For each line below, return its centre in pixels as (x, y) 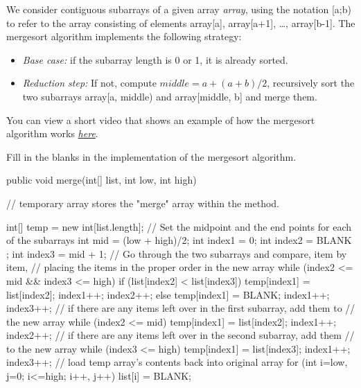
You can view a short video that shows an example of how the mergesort (161, 120)
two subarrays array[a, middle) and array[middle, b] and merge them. (170, 96)
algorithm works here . (52, 133)
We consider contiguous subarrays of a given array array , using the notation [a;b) (179, 9)
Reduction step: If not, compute (89, 83)
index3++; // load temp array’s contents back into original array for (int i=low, (177, 362)
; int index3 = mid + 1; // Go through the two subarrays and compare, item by (177, 253)
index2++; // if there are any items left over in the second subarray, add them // (180, 335)
